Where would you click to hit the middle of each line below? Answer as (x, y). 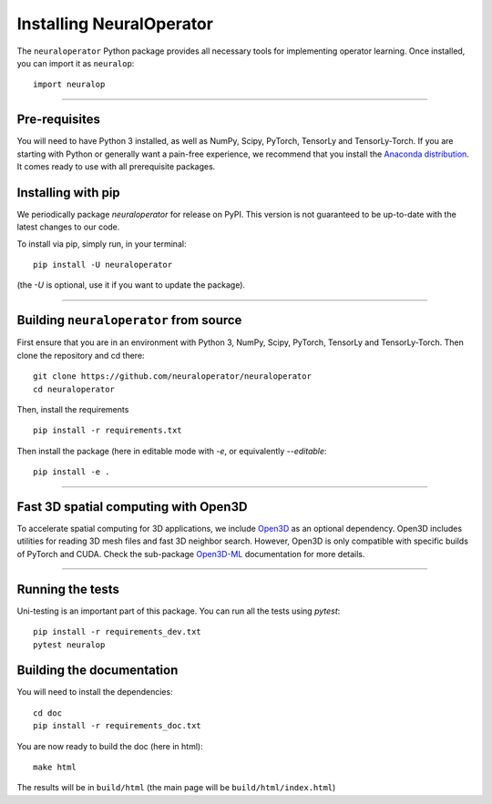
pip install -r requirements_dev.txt (118, 632)
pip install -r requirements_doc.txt (118, 726)
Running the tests (68, 589)
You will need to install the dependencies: (95, 692)
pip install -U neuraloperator (103, 265)
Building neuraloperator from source (129, 320)
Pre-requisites (58, 120)
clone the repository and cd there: (81, 355)
